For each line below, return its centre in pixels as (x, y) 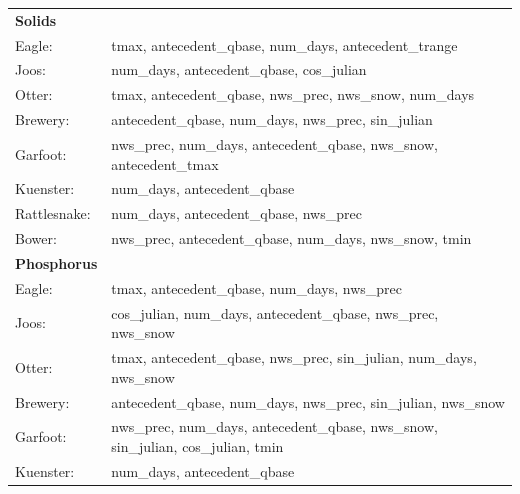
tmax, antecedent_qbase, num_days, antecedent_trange (284, 44)
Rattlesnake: (53, 213)
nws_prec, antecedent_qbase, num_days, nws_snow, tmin (291, 238)
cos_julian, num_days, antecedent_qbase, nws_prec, (275, 312)
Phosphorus (56, 262)
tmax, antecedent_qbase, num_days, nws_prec (257, 287)
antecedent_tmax (165, 163)
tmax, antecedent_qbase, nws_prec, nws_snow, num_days (293, 94)
